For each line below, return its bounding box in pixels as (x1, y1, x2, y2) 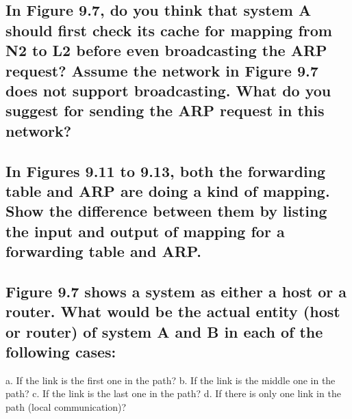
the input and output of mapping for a (5, 220, 285, 241)
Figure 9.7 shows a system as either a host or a (5, 280, 347, 301)
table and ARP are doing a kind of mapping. (5, 180, 330, 201)
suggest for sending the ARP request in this (5, 100, 325, 121)
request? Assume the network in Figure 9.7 (5, 59, 318, 81)
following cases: (5, 341, 116, 362)
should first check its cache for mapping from (5, 19, 332, 40)
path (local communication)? (5, 400, 127, 414)
